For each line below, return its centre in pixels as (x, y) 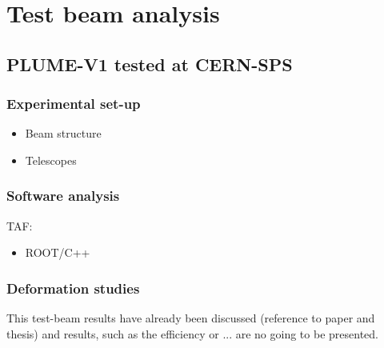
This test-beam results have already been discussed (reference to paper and (191, 318)
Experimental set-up (74, 104)
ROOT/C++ (58, 252)
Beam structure (63, 133)
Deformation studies (73, 288)
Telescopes (51, 160)
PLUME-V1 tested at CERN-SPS (150, 64)
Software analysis (63, 196)
